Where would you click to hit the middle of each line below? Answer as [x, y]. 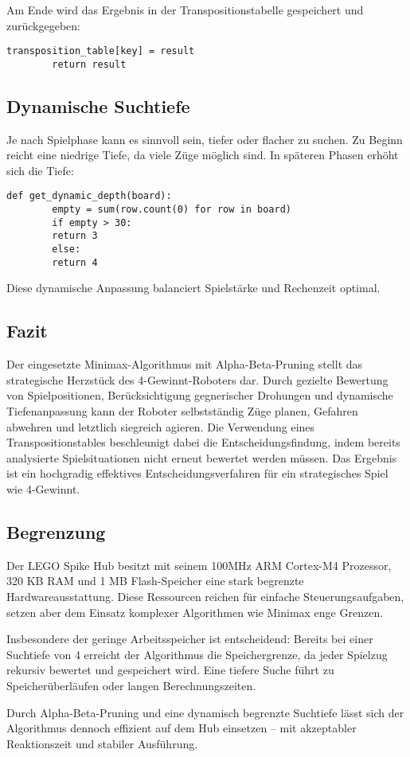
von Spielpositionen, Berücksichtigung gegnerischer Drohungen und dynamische [200, 395]
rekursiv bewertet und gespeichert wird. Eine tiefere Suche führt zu [170, 670]
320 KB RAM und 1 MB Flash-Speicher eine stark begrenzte [155, 581]
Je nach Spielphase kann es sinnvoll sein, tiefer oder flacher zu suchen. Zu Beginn [205, 139]
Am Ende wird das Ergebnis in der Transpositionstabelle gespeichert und [185, 10]
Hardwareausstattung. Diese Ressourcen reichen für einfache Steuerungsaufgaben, [205, 596]
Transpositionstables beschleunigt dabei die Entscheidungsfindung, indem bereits [203, 442]
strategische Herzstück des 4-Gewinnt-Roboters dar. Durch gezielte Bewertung [197, 379]
